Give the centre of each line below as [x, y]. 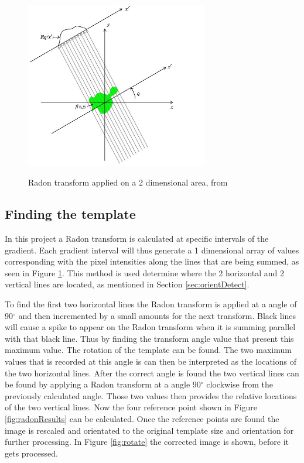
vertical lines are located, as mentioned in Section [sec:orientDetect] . [127, 284]
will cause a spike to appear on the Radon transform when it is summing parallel [150, 327]
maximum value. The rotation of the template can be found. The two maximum [148, 350]
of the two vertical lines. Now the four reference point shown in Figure [131, 407]
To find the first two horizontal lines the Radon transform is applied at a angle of [151, 304]
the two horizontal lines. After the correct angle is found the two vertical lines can [152, 373]
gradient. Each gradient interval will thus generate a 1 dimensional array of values [152, 250]
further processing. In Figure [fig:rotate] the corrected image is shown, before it [147, 442]
